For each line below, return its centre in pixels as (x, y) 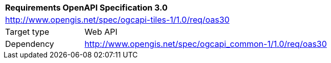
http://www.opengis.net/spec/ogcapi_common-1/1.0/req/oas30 (206, 44)
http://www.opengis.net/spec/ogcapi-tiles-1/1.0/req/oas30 (117, 20)
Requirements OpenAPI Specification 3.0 (86, 8)
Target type (27, 32)
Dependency (30, 44)
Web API (101, 32)
